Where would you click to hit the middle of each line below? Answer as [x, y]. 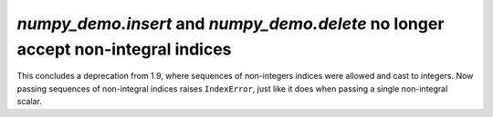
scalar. [30, 102]
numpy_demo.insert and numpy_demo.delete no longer [231, 24]
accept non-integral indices [124, 49]
